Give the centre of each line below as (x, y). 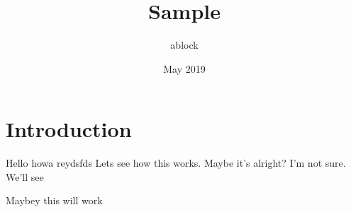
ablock (184, 45)
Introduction (69, 129)
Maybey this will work (54, 200)
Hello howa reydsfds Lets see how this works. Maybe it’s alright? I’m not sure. (176, 163)
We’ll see (25, 176)
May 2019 (184, 68)
